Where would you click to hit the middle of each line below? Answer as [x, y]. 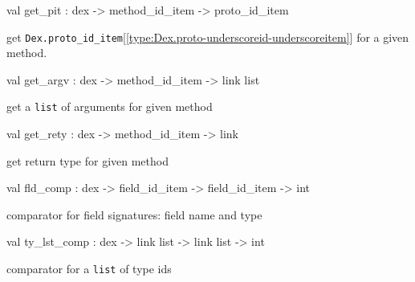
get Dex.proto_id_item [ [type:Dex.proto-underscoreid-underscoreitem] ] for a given [208, 37]
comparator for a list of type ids [89, 269]
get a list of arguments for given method [110, 106]
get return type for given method [87, 160]
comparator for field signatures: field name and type [134, 214]
